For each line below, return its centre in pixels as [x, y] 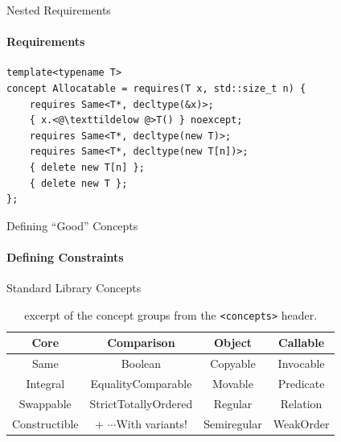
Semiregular [233, 423]
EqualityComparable [141, 384]
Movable [233, 384]
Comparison [141, 343]
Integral [45, 384]
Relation [301, 403]
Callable [302, 343]
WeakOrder [301, 423]
